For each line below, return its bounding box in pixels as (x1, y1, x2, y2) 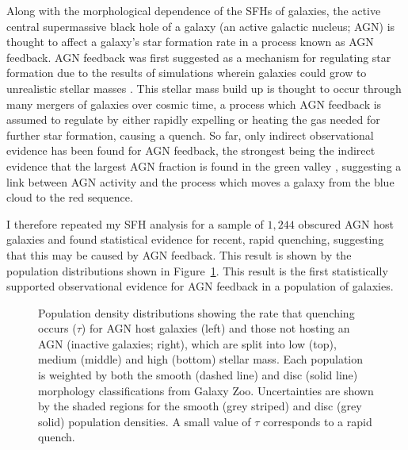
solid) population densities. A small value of (38, 413, 251, 429)
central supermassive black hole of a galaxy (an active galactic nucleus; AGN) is (6, 17, 395, 34)
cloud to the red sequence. (6, 189, 133, 206)
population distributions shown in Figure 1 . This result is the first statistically (6, 262, 388, 279)
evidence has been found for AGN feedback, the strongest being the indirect (6, 142, 376, 159)
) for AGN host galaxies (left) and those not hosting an (81, 320, 350, 337)
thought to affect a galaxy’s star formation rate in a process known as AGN (6, 33, 374, 50)
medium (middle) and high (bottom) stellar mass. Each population (38, 351, 364, 367)
